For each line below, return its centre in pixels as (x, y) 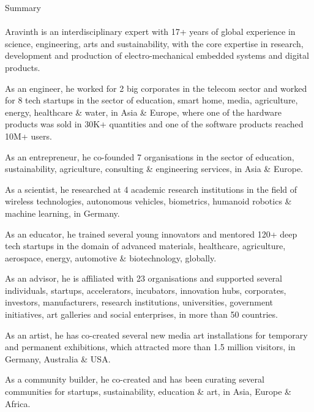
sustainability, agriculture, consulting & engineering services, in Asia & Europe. (154, 169)
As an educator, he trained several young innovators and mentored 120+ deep (151, 234)
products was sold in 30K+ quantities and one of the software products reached (154, 124)
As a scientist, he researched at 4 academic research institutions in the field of (151, 189)
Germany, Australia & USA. (58, 358)
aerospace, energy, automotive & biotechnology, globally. (111, 257)
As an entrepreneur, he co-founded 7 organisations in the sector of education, (150, 156)
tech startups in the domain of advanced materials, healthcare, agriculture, (145, 246)
